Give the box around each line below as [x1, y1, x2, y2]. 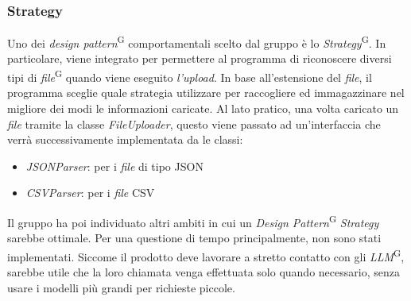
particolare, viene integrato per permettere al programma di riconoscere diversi [7, 50, 392, 67]
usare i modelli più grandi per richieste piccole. [7, 279, 235, 295]
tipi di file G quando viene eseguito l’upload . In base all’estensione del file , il [7, 67, 372, 85]
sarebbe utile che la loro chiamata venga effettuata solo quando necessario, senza [7, 263, 400, 280]
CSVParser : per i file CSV [25, 184, 155, 201]
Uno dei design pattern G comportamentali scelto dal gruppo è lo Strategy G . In [7, 33, 386, 51]
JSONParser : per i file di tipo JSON [25, 157, 204, 174]
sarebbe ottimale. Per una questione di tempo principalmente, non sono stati [7, 230, 382, 246]
